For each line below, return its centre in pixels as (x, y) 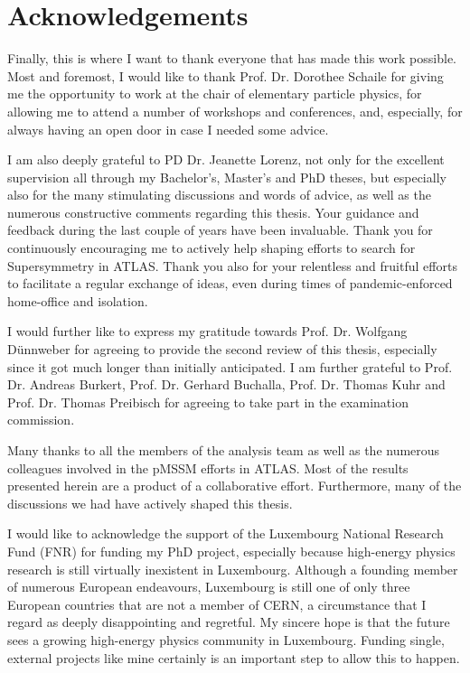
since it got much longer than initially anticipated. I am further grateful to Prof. (230, 366)
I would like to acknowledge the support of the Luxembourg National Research (226, 533)
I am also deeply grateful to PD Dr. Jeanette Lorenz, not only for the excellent (226, 159)
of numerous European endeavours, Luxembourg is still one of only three (209, 587)
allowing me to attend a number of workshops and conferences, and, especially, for (235, 111)
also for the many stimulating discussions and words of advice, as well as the (219, 195)
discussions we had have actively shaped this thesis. (150, 503)
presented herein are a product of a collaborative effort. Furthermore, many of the (235, 486)
